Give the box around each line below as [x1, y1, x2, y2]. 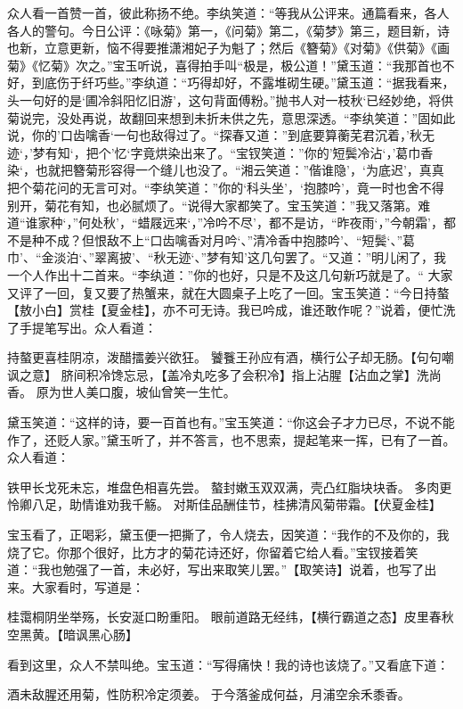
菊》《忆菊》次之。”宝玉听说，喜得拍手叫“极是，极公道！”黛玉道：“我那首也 [7, 55, 443, 74]
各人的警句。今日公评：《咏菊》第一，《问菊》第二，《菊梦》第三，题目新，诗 [7, 21, 450, 39]
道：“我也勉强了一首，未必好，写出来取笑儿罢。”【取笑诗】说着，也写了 [7, 560, 425, 579]
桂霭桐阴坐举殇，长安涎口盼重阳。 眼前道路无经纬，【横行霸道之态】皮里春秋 [7, 607, 454, 626]
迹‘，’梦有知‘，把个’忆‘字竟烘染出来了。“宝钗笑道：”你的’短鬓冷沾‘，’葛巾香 [7, 143, 434, 161]
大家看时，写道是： [31, 577, 144, 596]
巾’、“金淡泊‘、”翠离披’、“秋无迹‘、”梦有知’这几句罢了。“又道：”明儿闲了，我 [7, 248, 447, 267]
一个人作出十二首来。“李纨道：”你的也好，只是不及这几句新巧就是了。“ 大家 [7, 265, 453, 284]
